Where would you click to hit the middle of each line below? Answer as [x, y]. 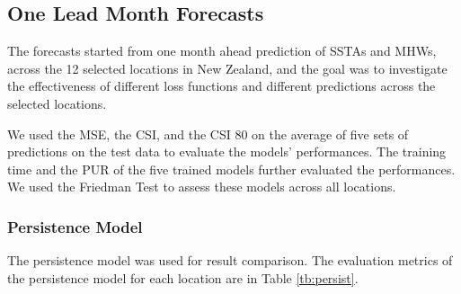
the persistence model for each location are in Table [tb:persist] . [183, 277]
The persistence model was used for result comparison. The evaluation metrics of [230, 260]
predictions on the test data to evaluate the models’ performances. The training [227, 151]
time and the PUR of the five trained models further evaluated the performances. [231, 169]
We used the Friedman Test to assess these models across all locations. [202, 187]
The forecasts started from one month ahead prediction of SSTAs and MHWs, [222, 51]
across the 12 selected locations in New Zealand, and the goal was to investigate [227, 68]
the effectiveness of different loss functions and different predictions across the [222, 86]
